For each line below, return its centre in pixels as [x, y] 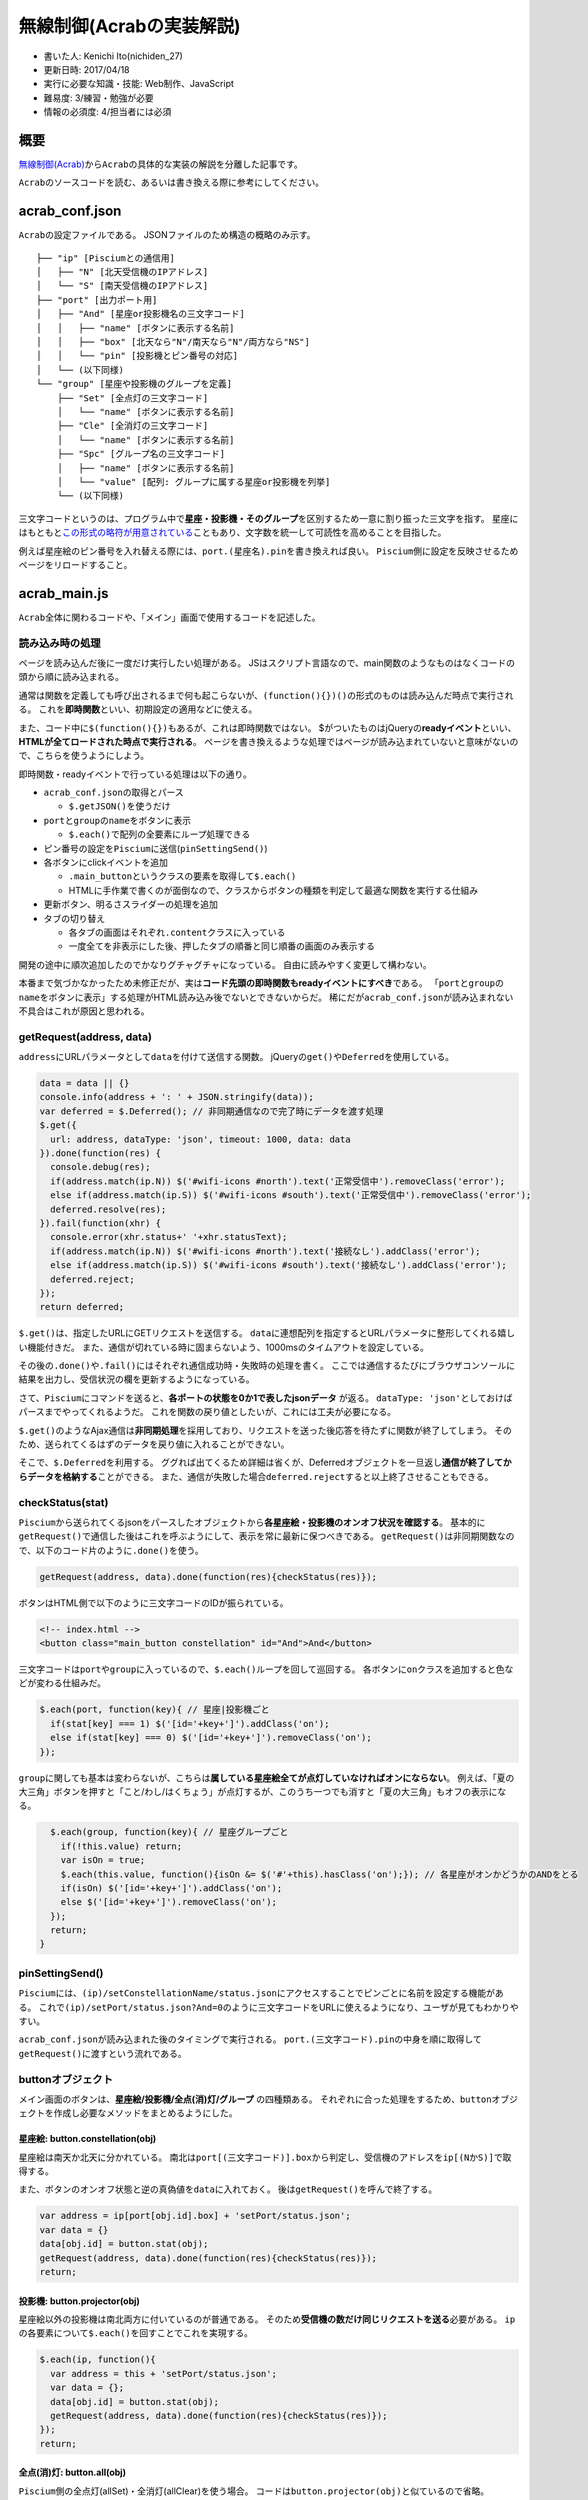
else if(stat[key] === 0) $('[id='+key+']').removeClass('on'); [211, 1738]
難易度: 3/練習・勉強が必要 [98, 97]
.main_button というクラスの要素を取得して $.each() [182, 876]
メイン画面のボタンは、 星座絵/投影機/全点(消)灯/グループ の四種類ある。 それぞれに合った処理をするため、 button [255, 2099]
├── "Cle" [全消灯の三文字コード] [132, 426]
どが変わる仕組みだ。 [62, 1683]
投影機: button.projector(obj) [79, 2301]
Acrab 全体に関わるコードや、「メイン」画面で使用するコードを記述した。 [169, 617]
